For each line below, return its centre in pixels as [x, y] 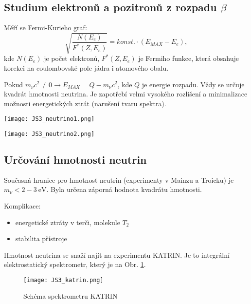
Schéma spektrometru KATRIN [71, 295]
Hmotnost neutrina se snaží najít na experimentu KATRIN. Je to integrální [117, 255]
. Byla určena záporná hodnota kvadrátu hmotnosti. [124, 189]
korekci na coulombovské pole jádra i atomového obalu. [86, 67]
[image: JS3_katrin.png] [63, 280]
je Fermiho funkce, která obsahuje [188, 58]
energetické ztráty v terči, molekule [68, 222]
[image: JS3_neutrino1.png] [49, 119]
